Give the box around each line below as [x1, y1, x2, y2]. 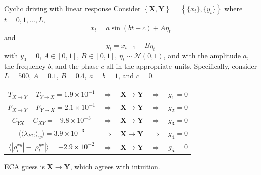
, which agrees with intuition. [70, 161, 160, 172]
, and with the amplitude [163, 50, 241, 60]
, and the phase [51, 60, 99, 71]
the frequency [4, 60, 46, 71]
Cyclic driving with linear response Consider [4, 3, 141, 13]
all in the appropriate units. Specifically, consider [106, 60, 257, 71]
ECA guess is [4, 161, 45, 172]
